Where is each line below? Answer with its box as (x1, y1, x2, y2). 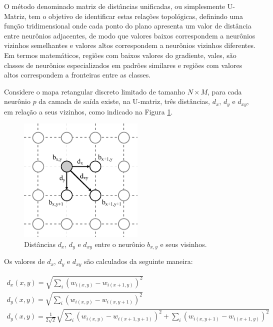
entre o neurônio (94, 238, 145, 249)
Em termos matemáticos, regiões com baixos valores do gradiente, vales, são (4, 49, 236, 60)
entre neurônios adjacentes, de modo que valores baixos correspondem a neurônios (4, 30, 255, 40)
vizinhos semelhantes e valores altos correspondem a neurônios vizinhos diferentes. (4, 40, 255, 50)
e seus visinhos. (160, 238, 207, 249)
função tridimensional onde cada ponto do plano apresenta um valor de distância (4, 20, 251, 31)
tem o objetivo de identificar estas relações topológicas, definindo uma (28, 10, 243, 21)
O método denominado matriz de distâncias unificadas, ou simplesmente (4, 1, 225, 11)
